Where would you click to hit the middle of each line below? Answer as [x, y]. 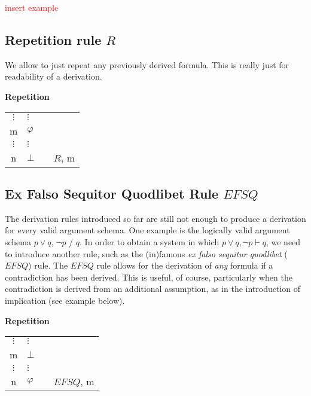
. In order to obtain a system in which [150, 241]
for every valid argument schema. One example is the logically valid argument [147, 230]
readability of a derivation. [54, 76]
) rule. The [48, 265]
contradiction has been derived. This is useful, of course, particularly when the [149, 277]
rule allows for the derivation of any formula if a [185, 265]
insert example [32, 7]
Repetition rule [53, 39]
